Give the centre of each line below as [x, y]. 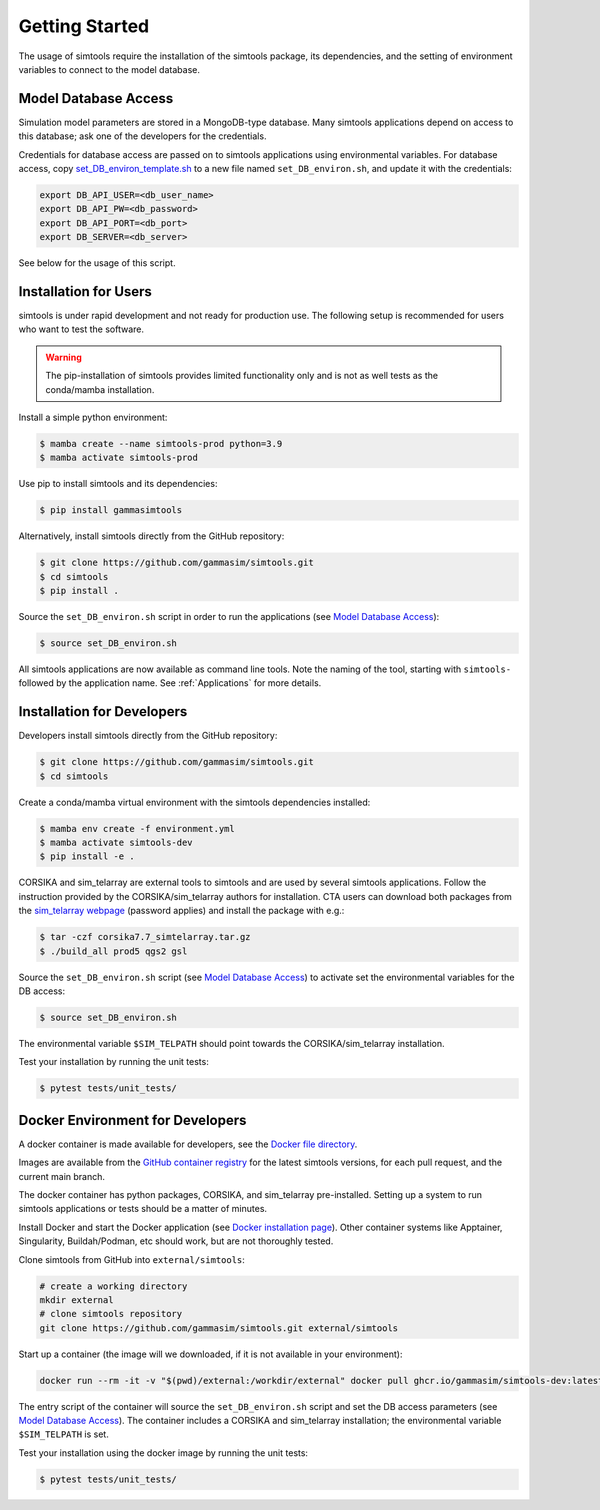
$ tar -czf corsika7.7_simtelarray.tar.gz [145, 937]
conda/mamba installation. [100, 389]
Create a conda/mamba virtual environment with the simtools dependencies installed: [194, 802]
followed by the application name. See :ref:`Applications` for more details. [170, 683]
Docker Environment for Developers [132, 1120]
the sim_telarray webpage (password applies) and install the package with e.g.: [181, 911]
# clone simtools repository [111, 1314]
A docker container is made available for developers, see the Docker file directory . [188, 1144]
